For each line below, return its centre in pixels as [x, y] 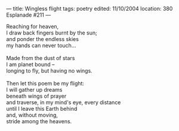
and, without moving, [32, 115]
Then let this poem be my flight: [45, 83]
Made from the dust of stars [41, 58]
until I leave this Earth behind [42, 109]
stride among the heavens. [39, 121]
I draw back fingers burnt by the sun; [52, 33]
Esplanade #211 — [29, 15]
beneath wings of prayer [36, 96]
